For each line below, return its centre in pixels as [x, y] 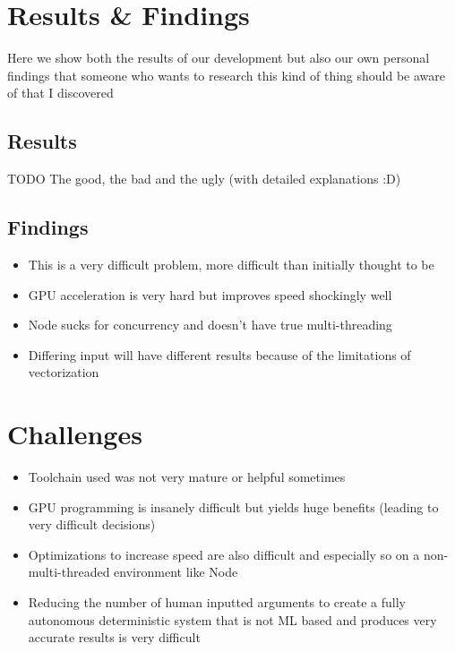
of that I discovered [60, 93]
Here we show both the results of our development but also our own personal [219, 58]
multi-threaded [69, 572]
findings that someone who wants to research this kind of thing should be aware [227, 75]
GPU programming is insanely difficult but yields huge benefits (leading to [233, 506]
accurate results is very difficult [114, 637]
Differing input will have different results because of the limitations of [219, 354]
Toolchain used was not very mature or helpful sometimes [187, 476]
